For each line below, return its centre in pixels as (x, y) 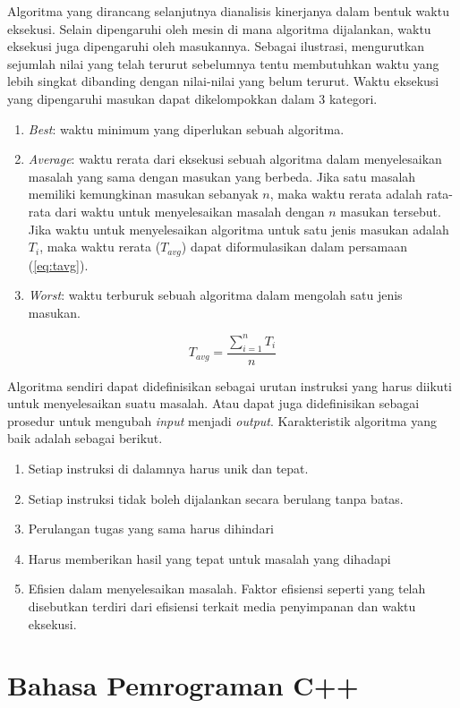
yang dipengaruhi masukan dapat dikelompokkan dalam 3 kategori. (192, 98)
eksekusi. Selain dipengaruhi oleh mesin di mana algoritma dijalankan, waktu (219, 28)
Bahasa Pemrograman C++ (183, 685)
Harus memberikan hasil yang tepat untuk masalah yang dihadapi (209, 558)
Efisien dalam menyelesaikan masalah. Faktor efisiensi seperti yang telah (227, 589)
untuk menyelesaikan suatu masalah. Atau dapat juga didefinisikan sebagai (213, 403)
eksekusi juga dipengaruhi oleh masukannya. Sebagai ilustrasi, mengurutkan (216, 46)
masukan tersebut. (391, 211)
